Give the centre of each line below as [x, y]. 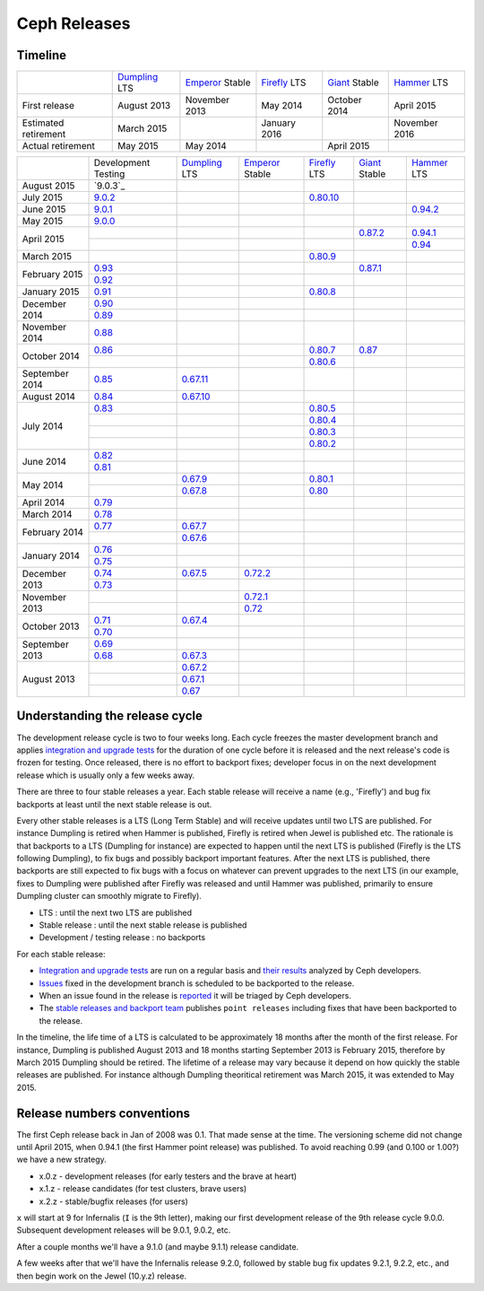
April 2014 [43, 502]
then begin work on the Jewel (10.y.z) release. [102, 1276]
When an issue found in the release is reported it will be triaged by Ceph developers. [195, 995]
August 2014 [49, 397]
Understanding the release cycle [110, 716]
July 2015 [42, 197]
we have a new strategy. [61, 1160]
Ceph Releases [73, 23]
